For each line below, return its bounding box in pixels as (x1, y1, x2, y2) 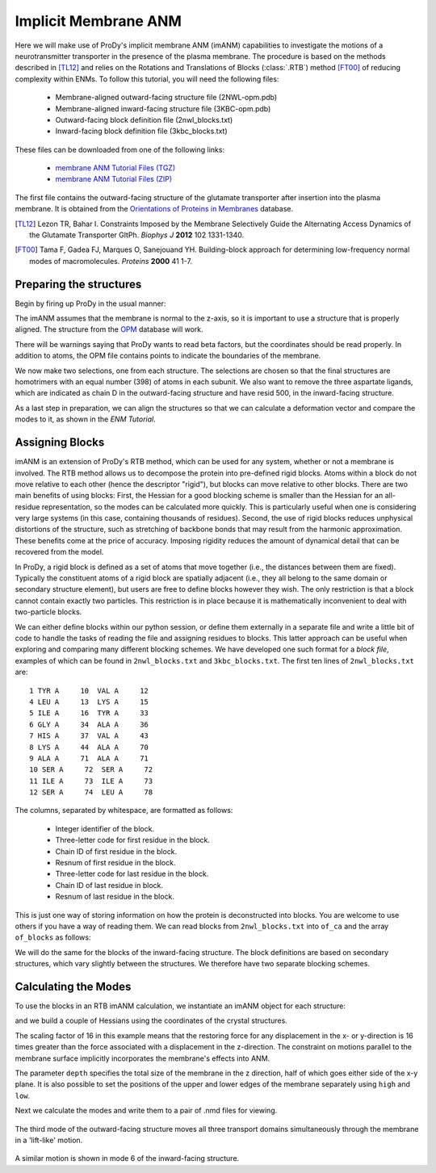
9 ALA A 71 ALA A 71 (29, 753, 149, 763)
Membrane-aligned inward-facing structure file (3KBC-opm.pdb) (55, 103, 271, 113)
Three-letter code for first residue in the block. (55, 836, 210, 845)
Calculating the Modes (15, 979, 132, 993)
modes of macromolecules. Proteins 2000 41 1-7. (29, 256, 193, 266)
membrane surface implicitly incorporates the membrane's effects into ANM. (15, 1054, 270, 1063)
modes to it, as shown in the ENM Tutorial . (15, 414, 157, 424)
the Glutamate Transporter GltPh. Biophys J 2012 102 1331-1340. (29, 230, 245, 240)
